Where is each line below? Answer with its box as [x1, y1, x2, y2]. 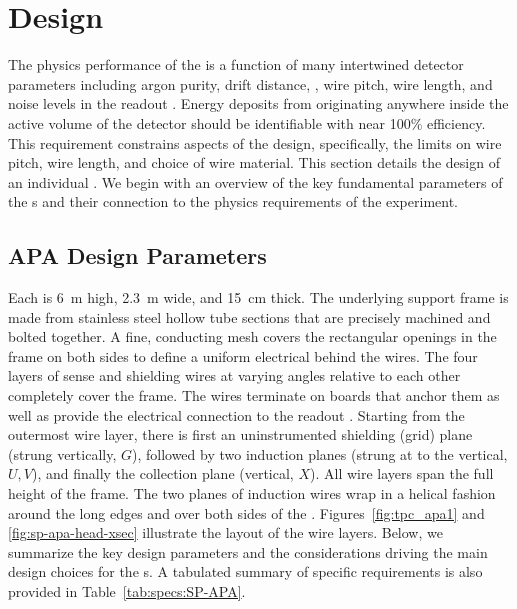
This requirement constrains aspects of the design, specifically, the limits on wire [8, 132, 502, 153]
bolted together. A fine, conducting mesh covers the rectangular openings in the [8, 326, 497, 347]
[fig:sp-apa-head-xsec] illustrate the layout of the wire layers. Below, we [8, 522, 443, 543]
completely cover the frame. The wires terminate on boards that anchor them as [8, 385, 500, 406]
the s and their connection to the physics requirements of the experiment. [8, 191, 459, 212]
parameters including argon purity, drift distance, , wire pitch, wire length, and [8, 73, 493, 94]
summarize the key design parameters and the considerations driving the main [8, 541, 488, 562]
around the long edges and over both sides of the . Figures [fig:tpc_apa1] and [8, 502, 485, 523]
